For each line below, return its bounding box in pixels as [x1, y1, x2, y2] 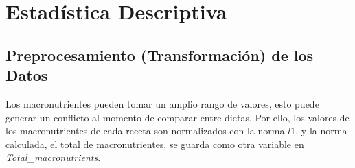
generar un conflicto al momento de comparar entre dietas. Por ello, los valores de [5, 110, 350, 124]
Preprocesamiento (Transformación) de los [5, 44, 314, 65]
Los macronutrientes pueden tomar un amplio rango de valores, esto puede [5, 96, 319, 110]
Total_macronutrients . [5, 150, 101, 165]
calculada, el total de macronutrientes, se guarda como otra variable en [5, 136, 304, 151]
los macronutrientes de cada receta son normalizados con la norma [5, 123, 285, 138]
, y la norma [295, 123, 347, 138]
